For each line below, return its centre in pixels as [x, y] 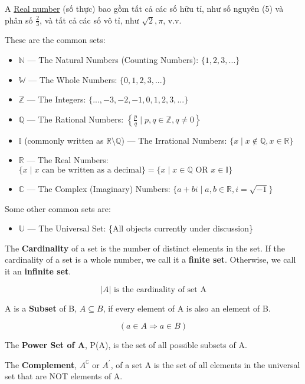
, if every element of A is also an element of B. [187, 308]
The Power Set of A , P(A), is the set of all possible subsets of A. [126, 345]
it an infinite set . [38, 271]
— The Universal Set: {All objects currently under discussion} [140, 228]
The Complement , [41, 364]
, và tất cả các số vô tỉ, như [89, 20]
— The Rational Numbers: [75, 119]
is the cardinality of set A [160, 289]
